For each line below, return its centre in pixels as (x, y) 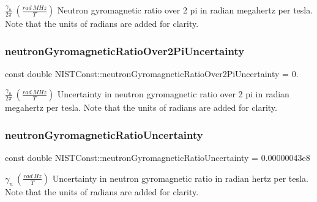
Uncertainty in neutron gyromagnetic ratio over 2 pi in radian (173, 94)
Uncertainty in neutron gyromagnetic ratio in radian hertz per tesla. (180, 178)
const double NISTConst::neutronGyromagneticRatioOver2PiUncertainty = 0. (152, 73)
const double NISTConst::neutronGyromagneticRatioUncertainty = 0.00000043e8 (158, 158)
